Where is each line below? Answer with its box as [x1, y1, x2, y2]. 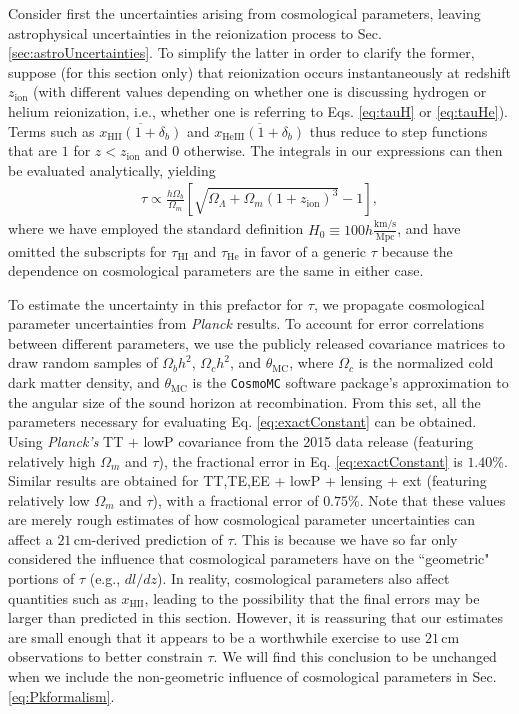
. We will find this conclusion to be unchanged [213, 646, 497, 667]
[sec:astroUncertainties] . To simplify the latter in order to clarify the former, [8, 42, 475, 63]
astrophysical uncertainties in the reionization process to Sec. [8, 22, 382, 43]
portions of [8, 568, 75, 589]
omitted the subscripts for [8, 240, 167, 261]
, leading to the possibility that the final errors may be [144, 587, 480, 608]
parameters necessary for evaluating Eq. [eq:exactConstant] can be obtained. [8, 411, 477, 432]
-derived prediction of [91, 528, 223, 549]
